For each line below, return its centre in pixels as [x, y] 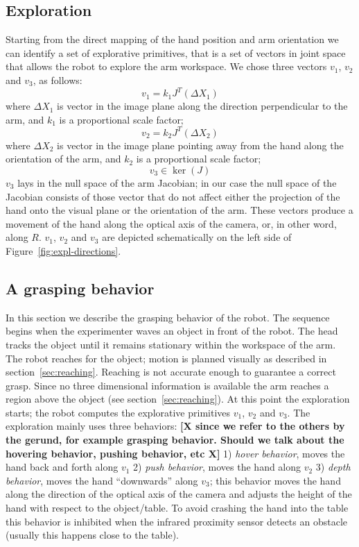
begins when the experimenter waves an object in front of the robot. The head [172, 331]
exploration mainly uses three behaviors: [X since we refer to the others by [175, 426]
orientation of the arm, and [63, 159]
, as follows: [58, 79]
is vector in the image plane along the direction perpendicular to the [202, 106]
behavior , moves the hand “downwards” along [102, 480]
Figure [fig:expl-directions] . [63, 250]
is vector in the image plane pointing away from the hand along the [200, 145]
